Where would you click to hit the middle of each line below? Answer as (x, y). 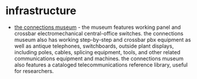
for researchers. (34, 71)
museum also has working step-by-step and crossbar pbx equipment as (102, 39)
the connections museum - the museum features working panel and (97, 27)
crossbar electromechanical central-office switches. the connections (99, 33)
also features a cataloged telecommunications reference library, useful (101, 65)
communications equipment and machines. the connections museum (99, 58)
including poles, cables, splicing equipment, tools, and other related (97, 52)
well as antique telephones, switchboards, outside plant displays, (94, 46)
